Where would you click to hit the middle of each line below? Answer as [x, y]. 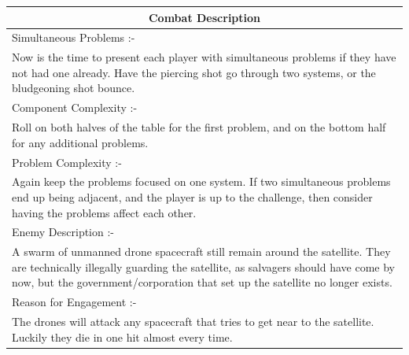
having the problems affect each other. [104, 212]
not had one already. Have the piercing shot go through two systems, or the [194, 72]
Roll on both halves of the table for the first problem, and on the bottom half [199, 127]
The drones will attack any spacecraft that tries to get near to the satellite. [193, 322]
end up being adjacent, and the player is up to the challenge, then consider [192, 196]
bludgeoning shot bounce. [74, 88]
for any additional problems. [80, 142]
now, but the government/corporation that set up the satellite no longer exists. [202, 282]
